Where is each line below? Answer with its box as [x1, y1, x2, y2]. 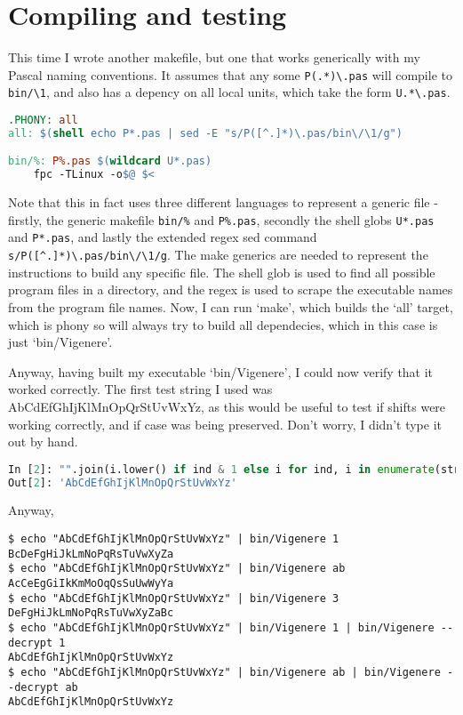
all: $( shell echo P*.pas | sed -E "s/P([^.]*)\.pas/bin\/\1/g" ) [8, 126, 403, 140]
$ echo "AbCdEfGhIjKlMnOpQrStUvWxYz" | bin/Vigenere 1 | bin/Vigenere [8, 621, 435, 634]
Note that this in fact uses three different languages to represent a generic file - [8, 193, 438, 212]
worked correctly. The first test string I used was [8, 380, 273, 398]
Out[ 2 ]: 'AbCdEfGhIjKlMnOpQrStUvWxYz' [8, 476, 237, 489]
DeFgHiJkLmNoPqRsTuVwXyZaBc [8, 607, 174, 620]
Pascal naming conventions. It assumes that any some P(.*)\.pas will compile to [8, 65, 452, 84]
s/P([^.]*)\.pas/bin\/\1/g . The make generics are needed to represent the [8, 245, 428, 264]
